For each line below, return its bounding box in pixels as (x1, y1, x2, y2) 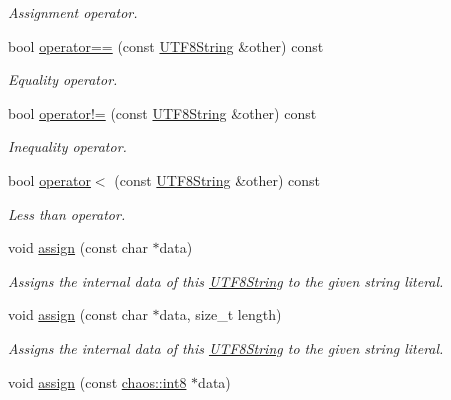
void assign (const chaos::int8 (8, 371, 187, 392)
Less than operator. (8, 203, 126, 224)
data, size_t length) (159, 304, 282, 325)
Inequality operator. (8, 136, 127, 157)
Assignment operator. (8, 2, 138, 22)
